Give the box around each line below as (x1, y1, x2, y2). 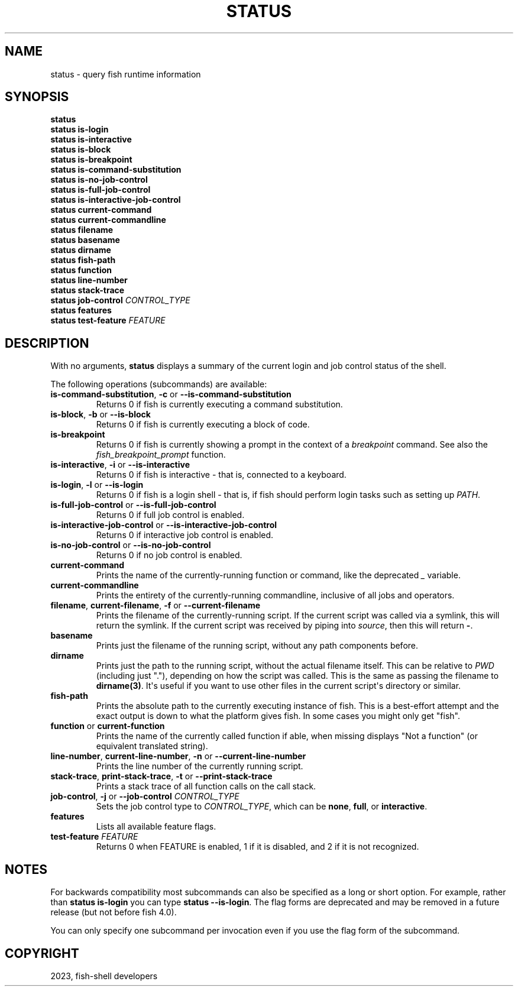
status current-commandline (50, 215, 166, 225)
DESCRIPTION (5, 335, 89, 351)
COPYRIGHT (5, 945, 79, 961)
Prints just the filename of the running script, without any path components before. (96, 640, 419, 651)
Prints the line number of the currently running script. (96, 761, 303, 772)
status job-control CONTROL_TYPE (50, 295, 190, 306)
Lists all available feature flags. (96, 821, 216, 832)
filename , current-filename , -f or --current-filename (50, 600, 261, 611)
